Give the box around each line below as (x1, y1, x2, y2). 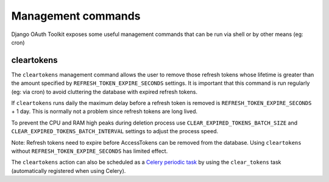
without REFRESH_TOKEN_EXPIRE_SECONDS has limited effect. (11, 147, 168, 155)
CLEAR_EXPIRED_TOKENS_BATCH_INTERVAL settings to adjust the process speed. (11, 128, 219, 135)
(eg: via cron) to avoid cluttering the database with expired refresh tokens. (11, 88, 198, 95)
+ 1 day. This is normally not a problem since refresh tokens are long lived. (11, 107, 198, 115)
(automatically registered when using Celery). (11, 167, 126, 174)
